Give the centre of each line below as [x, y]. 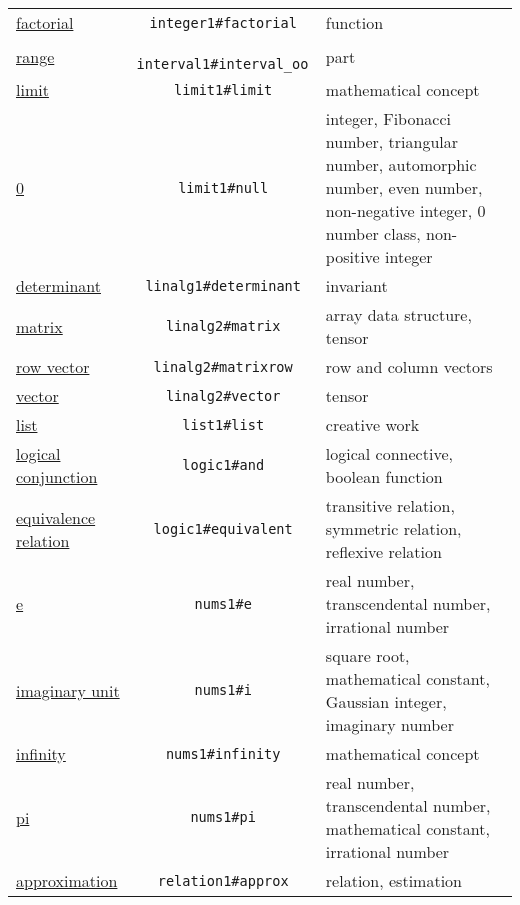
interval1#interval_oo [222, 64]
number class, [373, 233]
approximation [67, 880]
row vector [53, 366]
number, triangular [392, 141]
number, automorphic [401, 164]
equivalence [56, 517]
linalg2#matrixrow [223, 366]
